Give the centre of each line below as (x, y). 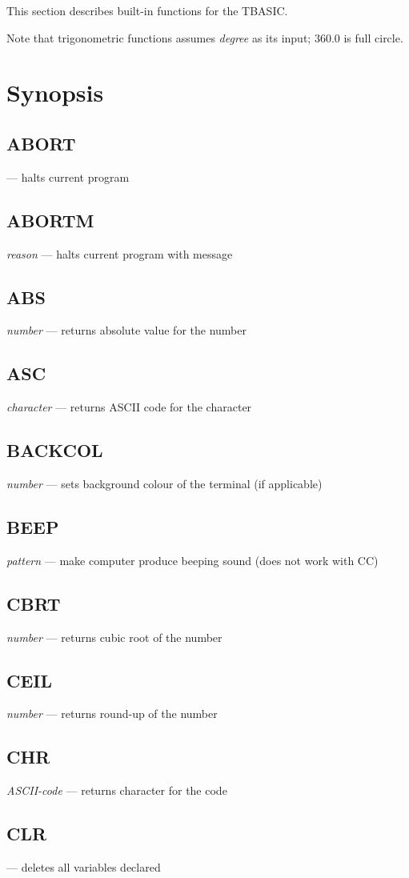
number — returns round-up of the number (112, 714)
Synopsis (55, 92)
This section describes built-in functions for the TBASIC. (147, 10)
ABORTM (50, 220)
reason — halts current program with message (120, 253)
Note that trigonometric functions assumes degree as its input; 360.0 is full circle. (205, 37)
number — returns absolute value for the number (126, 330)
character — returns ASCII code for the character (129, 407)
